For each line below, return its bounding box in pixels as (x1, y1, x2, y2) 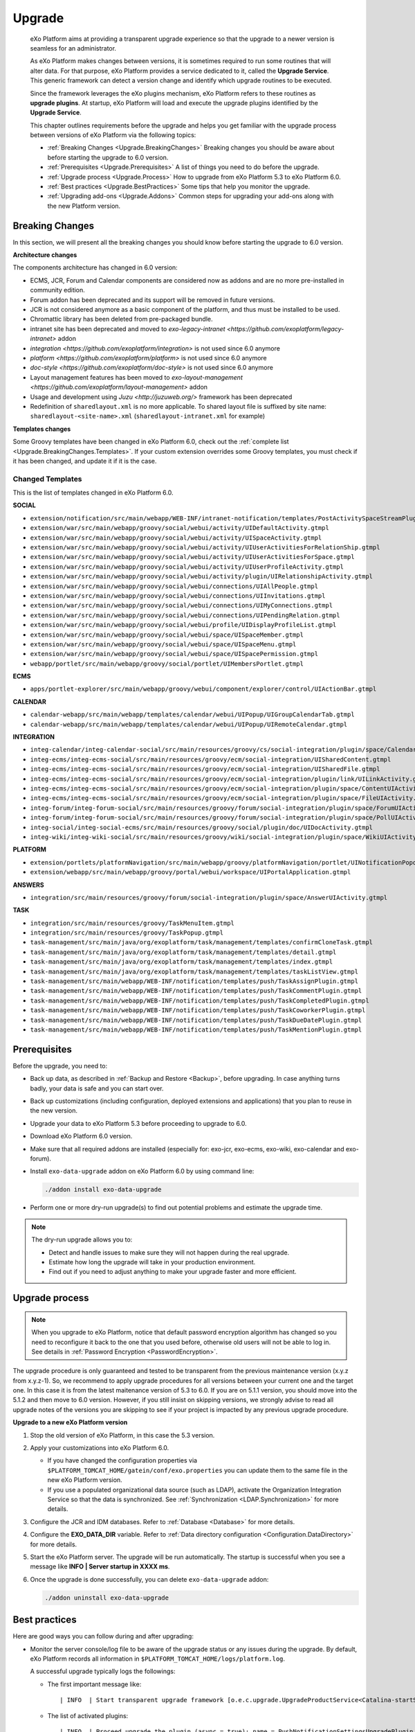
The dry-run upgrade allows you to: (31, 1235, 133, 1244)
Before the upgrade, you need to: (12, 1061, 108, 1070)
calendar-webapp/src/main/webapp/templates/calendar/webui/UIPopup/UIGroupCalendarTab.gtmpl (30, 711, 356, 718)
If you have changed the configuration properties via (47, 1456, 197, 1465)
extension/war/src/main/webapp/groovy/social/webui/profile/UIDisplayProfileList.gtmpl (30, 621, 337, 629)
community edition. (30, 286, 86, 294)
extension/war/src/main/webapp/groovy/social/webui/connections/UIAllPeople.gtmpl (30, 582, 318, 590)
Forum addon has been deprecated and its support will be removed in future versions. (30, 295, 275, 304)
